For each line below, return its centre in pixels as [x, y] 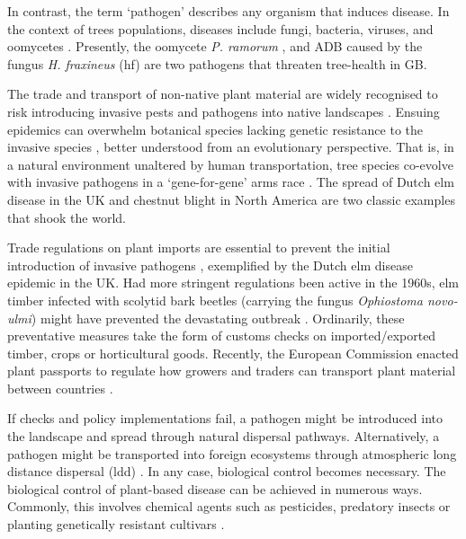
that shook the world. [67, 217]
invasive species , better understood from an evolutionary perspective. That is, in [231, 147]
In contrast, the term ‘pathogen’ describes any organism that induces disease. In [229, 11]
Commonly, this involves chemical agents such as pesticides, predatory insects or [229, 506]
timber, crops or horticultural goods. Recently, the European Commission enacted [233, 353]
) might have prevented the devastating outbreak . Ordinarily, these [218, 318]
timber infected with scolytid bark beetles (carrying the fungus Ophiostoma [215, 300]
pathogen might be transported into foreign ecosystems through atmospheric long [232, 453]
